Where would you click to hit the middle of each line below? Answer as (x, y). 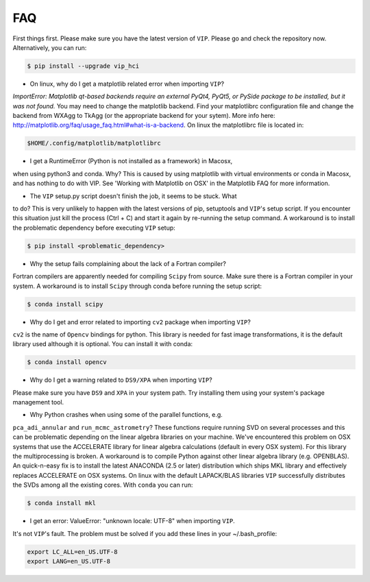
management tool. (38, 402)
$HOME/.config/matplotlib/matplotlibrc (94, 143)
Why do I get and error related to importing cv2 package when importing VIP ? (140, 322)
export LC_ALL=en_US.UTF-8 (72, 551)
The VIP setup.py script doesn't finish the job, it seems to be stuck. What (133, 196)
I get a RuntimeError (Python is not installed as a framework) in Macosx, (131, 161)
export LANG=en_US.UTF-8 (69, 561)
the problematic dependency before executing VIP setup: (94, 228)
